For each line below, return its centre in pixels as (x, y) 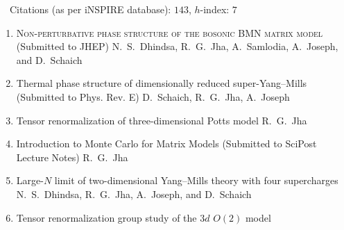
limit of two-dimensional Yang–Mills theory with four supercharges (196, 180)
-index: (215, 9)
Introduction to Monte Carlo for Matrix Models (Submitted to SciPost (166, 143)
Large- (30, 180)
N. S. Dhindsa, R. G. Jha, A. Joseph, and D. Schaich (134, 194)
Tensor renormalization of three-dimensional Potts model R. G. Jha (162, 120)
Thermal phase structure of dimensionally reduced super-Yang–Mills (162, 83)
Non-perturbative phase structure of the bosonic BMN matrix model (170, 32)
